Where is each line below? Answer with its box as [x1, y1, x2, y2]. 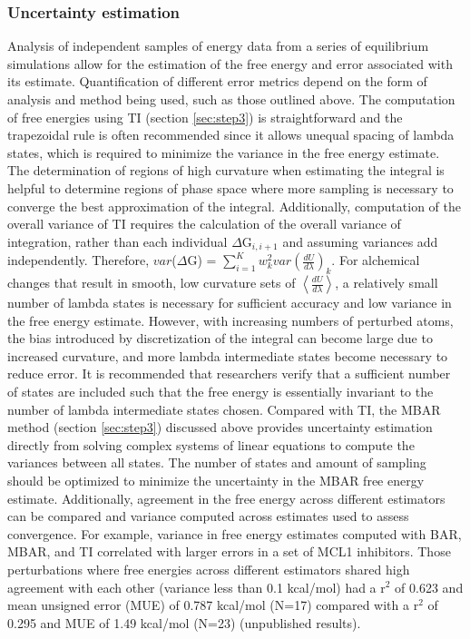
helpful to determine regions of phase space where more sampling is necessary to [7, 178, 454, 197]
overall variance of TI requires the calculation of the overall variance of [7, 214, 401, 233]
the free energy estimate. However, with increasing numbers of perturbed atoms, [7, 310, 454, 329]
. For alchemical [331, 251, 420, 270]
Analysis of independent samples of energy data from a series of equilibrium [7, 36, 429, 55]
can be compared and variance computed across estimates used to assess [7, 506, 409, 526]
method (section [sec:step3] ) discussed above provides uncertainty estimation [7, 418, 433, 437]
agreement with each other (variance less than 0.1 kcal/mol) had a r [7, 577, 386, 596]
